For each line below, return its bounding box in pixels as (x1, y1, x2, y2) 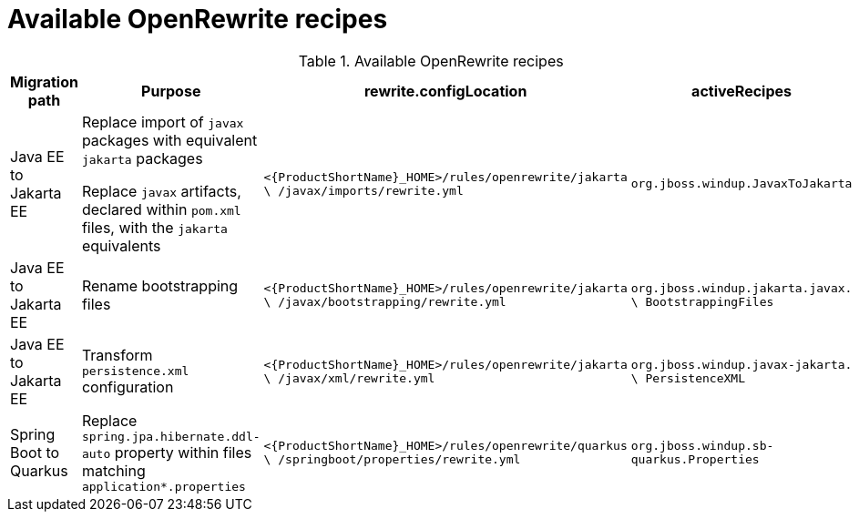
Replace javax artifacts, (81, 181, 241, 200)
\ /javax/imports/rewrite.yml (263, 183, 464, 198)
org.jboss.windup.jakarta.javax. (630, 280, 853, 295)
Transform (81, 346, 153, 365)
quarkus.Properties (630, 452, 760, 466)
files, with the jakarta (81, 218, 228, 237)
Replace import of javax (81, 112, 244, 131)
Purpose (141, 81, 201, 100)
